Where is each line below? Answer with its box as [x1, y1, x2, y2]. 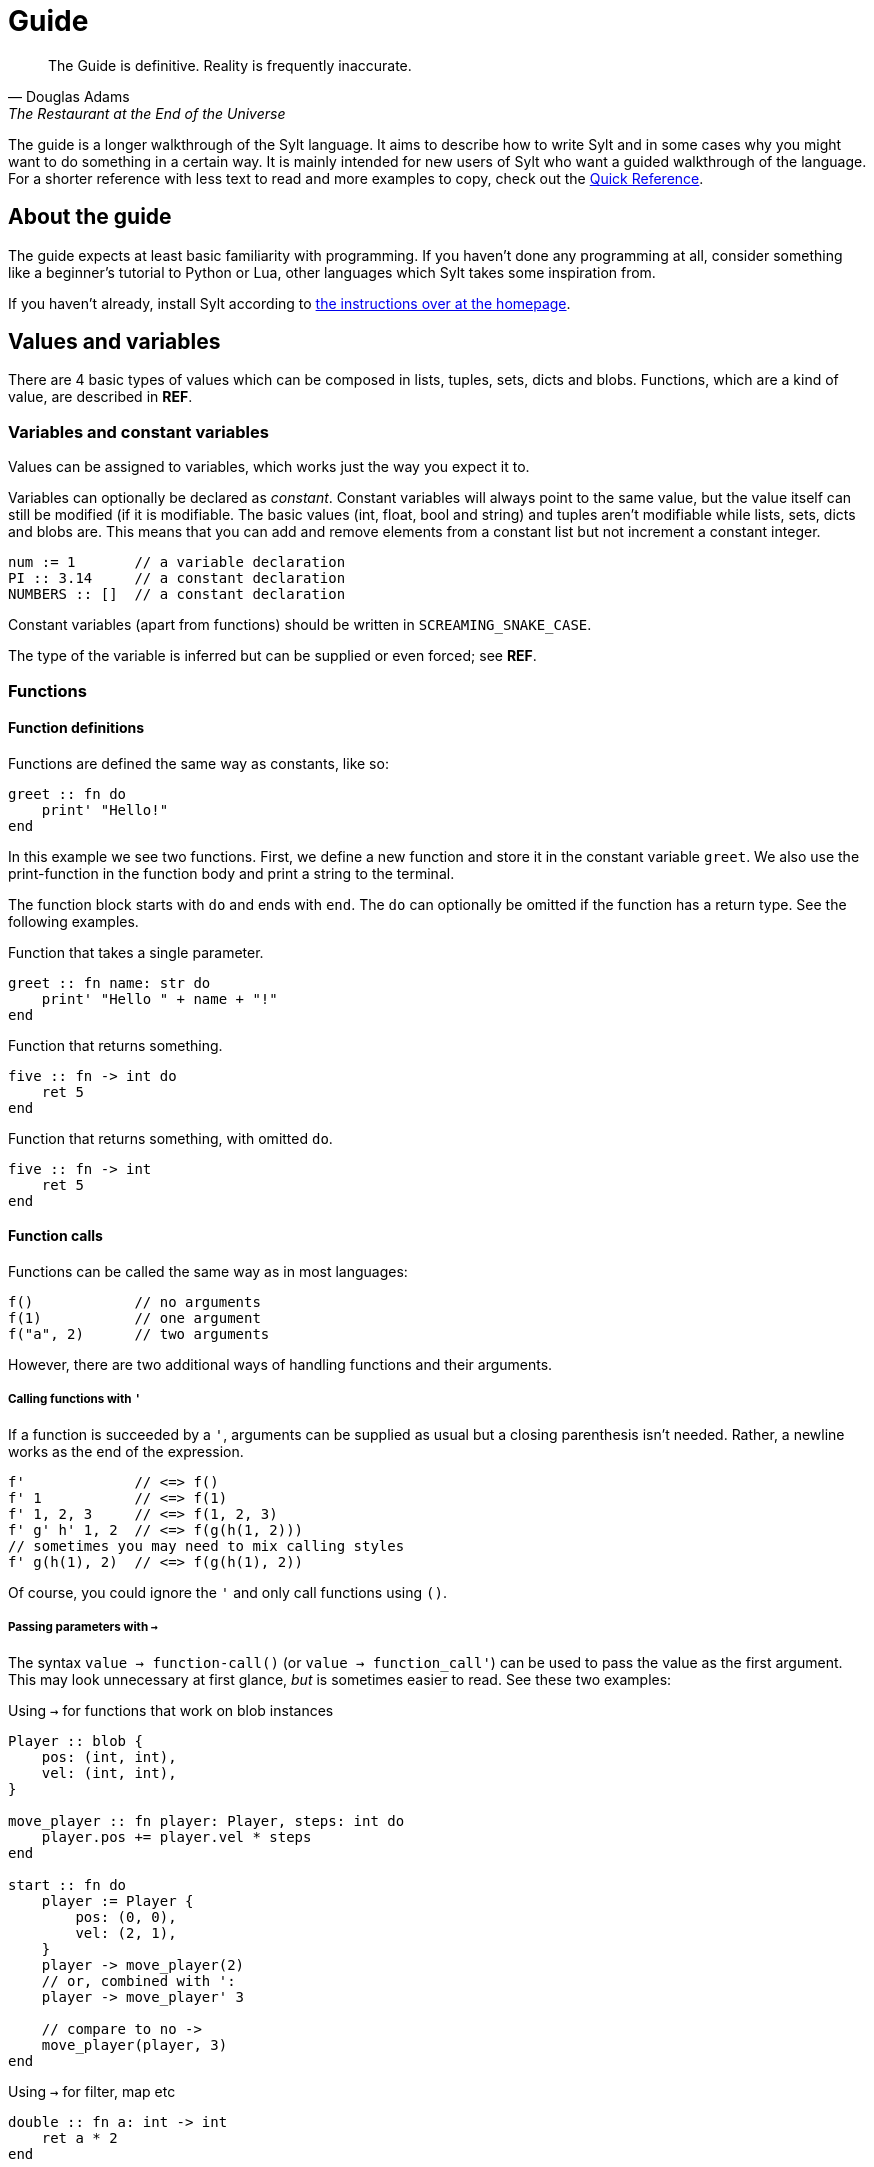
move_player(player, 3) [41, 2036, 228, 2053]
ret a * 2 [41, 2129, 118, 2146]
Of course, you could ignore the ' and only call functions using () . [8, 1583, 447, 1601]
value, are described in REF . [8, 388, 193, 406]
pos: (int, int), [41, 1748, 177, 1765]
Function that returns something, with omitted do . [8, 1129, 333, 1147]
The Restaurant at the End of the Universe [8, 104, 286, 122]
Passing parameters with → [8, 1620, 158, 1635]
